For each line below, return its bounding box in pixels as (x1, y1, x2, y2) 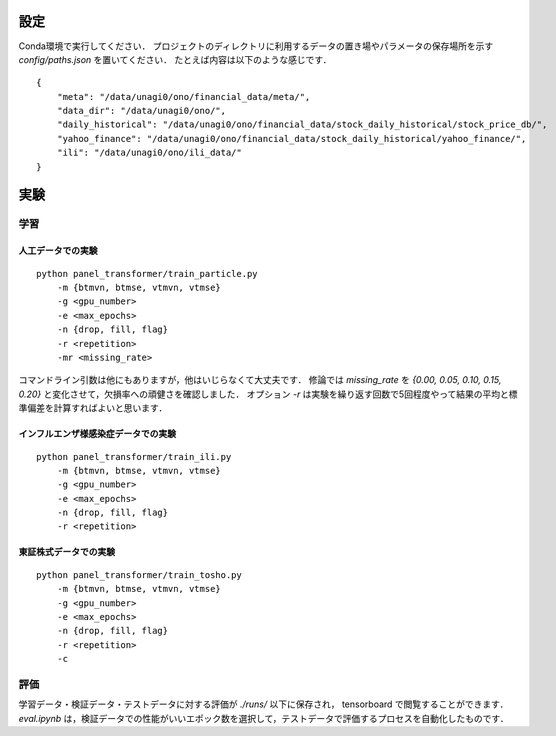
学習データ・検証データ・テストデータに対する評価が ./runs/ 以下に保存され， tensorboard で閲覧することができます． (18, 698, 509, 710)
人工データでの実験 (18, 245, 98, 257)
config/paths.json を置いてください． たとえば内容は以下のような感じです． (18, 53, 332, 65)
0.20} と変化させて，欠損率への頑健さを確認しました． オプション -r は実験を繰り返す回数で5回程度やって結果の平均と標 (18, 388, 518, 400)
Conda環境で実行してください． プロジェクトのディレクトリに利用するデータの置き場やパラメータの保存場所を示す (18, 40, 494, 52)
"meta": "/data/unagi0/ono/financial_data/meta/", (56, 91, 311, 102)
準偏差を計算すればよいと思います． (18, 402, 168, 414)
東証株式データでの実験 (18, 546, 115, 558)
